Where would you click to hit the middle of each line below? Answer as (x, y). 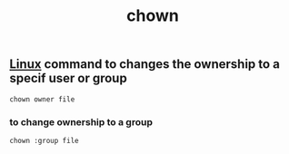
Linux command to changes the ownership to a (144, 64)
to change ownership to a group (81, 121)
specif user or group (68, 78)
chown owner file (42, 99)
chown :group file (44, 140)
